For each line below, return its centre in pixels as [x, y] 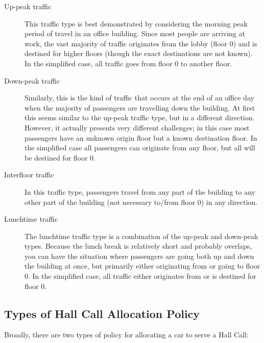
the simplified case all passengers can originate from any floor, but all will [140, 148]
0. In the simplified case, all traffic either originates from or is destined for [140, 276]
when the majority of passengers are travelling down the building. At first [140, 107]
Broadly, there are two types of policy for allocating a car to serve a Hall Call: [126, 335]
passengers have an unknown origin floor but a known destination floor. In [141, 137]
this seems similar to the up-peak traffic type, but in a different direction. [140, 117]
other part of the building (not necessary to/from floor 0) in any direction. [141, 202]
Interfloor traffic [29, 175]
